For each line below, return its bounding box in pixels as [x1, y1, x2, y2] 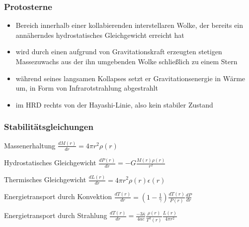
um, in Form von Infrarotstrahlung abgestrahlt [15, 83, 158, 93]
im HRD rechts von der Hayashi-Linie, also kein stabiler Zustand [15, 99, 213, 110]
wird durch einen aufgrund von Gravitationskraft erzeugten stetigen [15, 46, 222, 57]
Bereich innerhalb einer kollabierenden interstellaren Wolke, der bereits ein [15, 20, 244, 30]
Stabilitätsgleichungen [4, 120, 93, 133]
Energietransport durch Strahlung [4, 210, 107, 221]
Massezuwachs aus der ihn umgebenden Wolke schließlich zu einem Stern [15, 56, 238, 66]
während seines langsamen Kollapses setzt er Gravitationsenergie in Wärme [15, 73, 246, 83]
